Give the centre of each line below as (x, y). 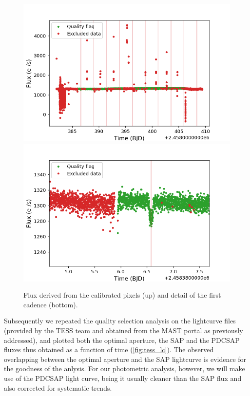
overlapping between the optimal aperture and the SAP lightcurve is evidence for (125, 359)
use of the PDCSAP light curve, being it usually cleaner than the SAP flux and (123, 378)
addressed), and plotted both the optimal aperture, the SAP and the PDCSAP (122, 340)
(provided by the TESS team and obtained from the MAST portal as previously (124, 330)
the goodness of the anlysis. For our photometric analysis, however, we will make (125, 368)
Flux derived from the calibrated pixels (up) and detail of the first (122, 295)
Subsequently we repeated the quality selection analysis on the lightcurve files (120, 321)
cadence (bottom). (51, 304)
